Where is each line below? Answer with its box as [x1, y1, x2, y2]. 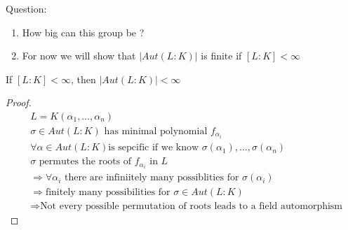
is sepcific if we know [108, 143, 199, 153]
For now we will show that [22, 48, 136, 63]
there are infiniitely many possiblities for [65, 173, 239, 183]
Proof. [6, 95, 32, 110]
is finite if [201, 48, 242, 63]
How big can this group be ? [22, 24, 145, 39]
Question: [6, 1, 47, 15]
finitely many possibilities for [45, 187, 170, 198]
